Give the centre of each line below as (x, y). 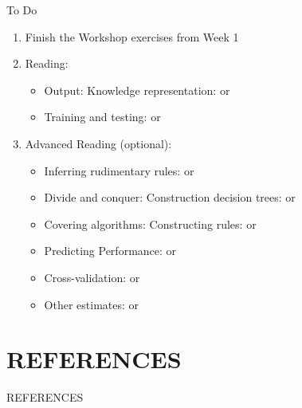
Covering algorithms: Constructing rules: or (150, 224)
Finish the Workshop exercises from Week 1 (132, 36)
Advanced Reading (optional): (98, 143)
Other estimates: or (92, 304)
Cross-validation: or (92, 277)
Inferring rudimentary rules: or (119, 170)
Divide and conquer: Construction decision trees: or (170, 197)
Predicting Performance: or (110, 251)
